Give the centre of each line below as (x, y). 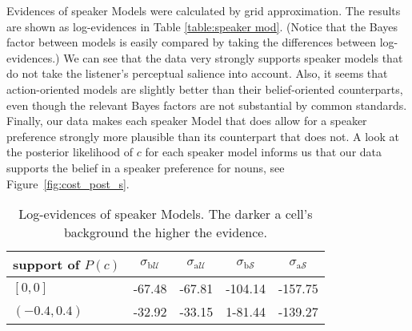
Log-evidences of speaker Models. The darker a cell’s (166, 214)
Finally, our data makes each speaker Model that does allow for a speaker (187, 121)
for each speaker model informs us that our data (264, 152)
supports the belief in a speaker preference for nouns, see (146, 167)
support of (46, 264)
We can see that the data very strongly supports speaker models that (233, 57)
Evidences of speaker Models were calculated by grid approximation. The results (204, 10)
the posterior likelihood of (70, 152)
